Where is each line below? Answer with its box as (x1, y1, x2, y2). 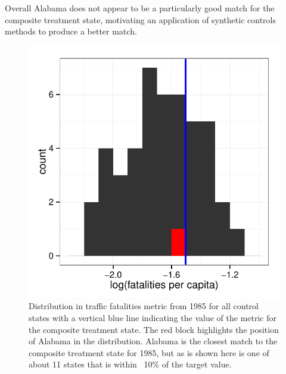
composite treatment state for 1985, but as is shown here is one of (29, 346, 269, 359)
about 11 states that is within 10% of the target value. (29, 358, 232, 370)
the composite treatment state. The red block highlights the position (29, 323, 279, 335)
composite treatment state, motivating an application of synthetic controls (5, 13, 276, 26)
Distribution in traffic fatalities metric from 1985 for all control (29, 300, 259, 312)
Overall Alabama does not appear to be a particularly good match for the (5, 2, 275, 14)
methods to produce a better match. (5, 25, 137, 37)
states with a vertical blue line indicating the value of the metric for (29, 311, 276, 323)
